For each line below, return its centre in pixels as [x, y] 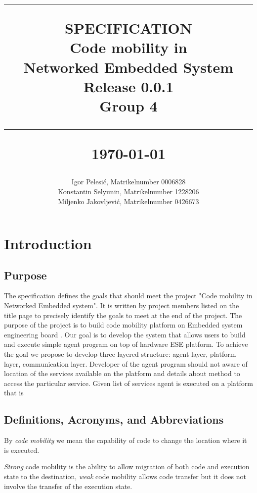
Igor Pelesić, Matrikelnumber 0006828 [128, 182]
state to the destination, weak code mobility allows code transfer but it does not [125, 476]
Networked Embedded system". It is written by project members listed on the [122, 305]
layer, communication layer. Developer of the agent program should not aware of [126, 363]
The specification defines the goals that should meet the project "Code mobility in [128, 296]
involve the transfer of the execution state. [68, 486]
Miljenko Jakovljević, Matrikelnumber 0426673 [128, 201]
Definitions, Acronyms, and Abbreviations [114, 419]
